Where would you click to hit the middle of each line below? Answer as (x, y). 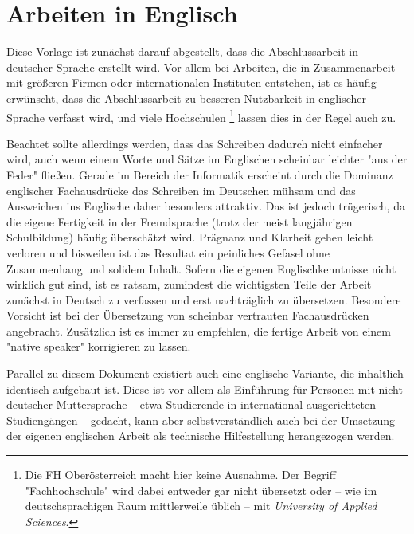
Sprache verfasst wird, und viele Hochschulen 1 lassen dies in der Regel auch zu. (201, 116)
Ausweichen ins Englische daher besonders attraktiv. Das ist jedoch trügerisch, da (206, 206)
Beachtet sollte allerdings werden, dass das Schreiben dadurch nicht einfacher (195, 143)
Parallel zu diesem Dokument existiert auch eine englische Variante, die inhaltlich (205, 373)
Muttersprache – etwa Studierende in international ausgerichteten (216, 404)
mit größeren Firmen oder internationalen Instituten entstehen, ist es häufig (191, 82)
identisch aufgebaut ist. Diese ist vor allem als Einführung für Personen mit (191, 389)
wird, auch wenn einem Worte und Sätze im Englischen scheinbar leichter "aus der (207, 159)
